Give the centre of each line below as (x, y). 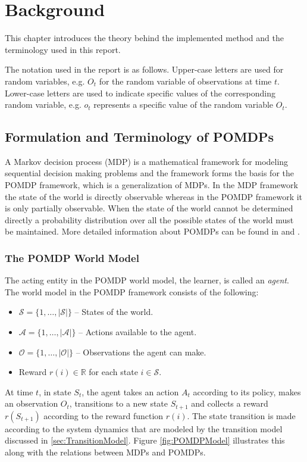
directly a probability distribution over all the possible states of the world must (149, 219)
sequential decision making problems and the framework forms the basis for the (149, 173)
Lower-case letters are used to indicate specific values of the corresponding (140, 93)
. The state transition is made (241, 415)
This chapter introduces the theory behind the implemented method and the (144, 38)
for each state (113, 372)
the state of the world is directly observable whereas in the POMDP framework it (154, 196)
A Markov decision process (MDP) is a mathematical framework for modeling (147, 161)
